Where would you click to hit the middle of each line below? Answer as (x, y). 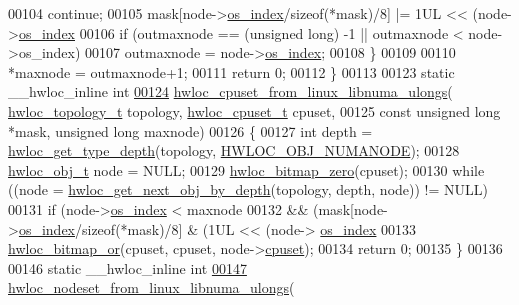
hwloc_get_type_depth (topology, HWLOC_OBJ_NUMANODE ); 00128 (234, 150)
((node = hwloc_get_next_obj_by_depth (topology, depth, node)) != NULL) (248, 189)
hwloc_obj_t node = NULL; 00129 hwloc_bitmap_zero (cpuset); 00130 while (246, 169)
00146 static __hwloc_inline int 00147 (127, 267)
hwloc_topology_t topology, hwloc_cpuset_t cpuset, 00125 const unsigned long (254, 110)
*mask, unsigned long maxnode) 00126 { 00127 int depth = (190, 130)
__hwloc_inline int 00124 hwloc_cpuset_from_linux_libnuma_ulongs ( (230, 91)
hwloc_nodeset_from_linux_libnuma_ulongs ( (151, 287)
